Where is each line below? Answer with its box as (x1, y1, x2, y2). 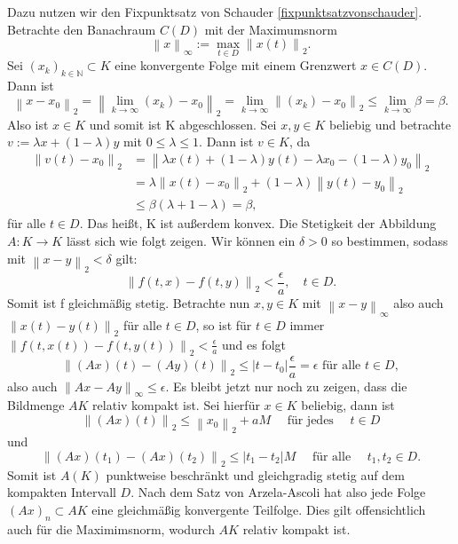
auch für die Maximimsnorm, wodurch (7, 519, 215, 538)
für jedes (287, 414, 334, 428)
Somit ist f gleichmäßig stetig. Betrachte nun (7, 293, 250, 311)
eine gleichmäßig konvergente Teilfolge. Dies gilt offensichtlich (91, 500, 426, 518)
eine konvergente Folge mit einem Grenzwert (114, 56, 357, 75)
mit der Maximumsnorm (204, 20, 337, 38)
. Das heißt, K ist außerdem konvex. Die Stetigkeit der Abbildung (79, 214, 437, 233)
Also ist (7, 114, 49, 133)
